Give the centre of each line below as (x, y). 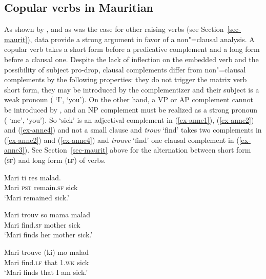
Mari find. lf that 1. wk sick (47, 262)
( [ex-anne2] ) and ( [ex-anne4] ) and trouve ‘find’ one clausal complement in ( (122, 139)
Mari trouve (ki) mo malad (46, 252)
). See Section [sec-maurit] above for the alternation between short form (138, 150)
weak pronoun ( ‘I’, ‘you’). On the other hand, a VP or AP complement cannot (129, 99)
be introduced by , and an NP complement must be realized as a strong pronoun (131, 109)
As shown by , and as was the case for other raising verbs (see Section (114, 29)
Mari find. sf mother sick (42, 224)
